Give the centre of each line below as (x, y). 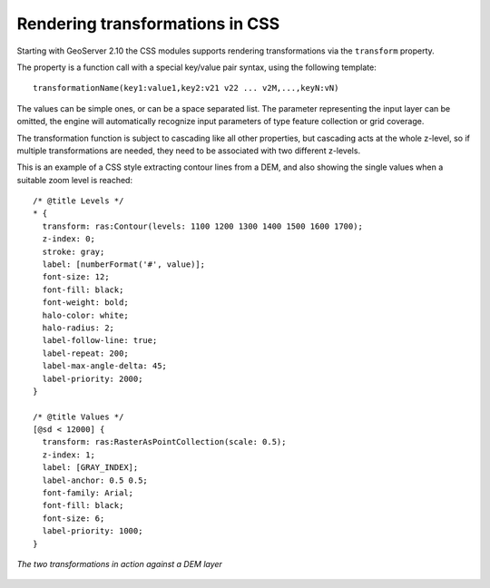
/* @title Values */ (78, 416)
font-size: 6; (73, 518)
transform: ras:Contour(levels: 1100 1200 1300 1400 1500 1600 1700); (202, 226)
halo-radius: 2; (78, 328)
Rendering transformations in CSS (148, 24)
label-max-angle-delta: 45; (105, 366)
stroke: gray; (73, 251)
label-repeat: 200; (85, 353)
